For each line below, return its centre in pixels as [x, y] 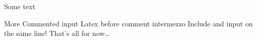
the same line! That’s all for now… [57, 33]
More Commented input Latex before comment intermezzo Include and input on [128, 23]
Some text [20, 6]
